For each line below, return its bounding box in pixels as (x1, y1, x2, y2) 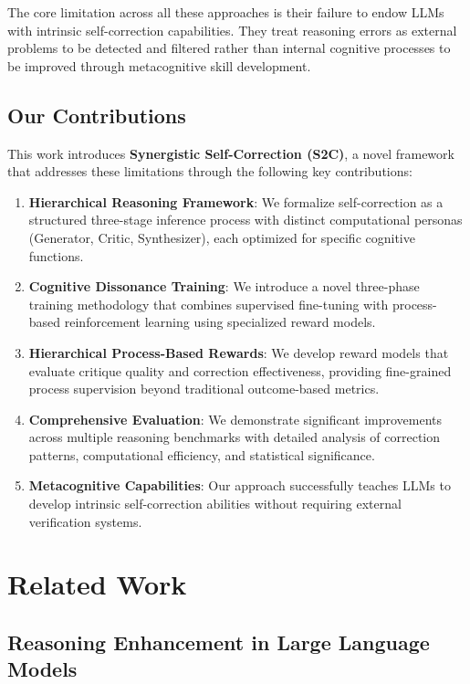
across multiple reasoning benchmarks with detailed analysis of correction (28, 427, 441, 447)
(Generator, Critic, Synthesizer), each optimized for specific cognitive (28, 227, 415, 247)
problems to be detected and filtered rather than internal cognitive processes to (7, 38, 451, 58)
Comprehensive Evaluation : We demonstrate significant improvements (28, 409, 443, 428)
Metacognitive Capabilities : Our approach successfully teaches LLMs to (28, 476, 451, 495)
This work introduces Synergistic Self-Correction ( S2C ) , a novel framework (7, 143, 454, 163)
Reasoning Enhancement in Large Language (7, 628, 430, 657)
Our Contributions (7, 100, 186, 129)
